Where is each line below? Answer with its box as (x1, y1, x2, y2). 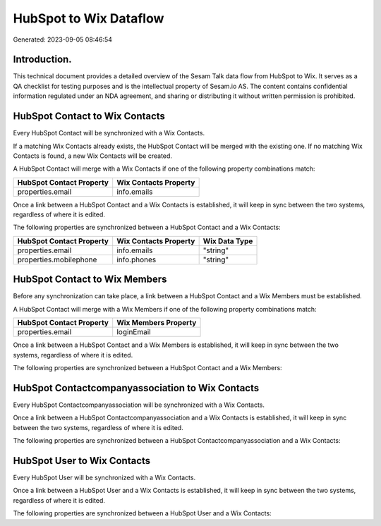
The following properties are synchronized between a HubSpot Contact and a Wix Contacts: (13, 223, 282, 232)
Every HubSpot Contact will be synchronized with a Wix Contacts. (13, 129, 205, 137)
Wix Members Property (116, 318, 197, 328)
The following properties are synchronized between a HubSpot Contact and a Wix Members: (13, 363, 282, 372)
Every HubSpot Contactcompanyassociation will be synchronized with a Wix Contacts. (13, 400, 265, 409)
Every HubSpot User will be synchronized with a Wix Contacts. (13, 473, 196, 482)
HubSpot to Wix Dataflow (13, 11, 164, 26)
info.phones (116, 255, 157, 264)
